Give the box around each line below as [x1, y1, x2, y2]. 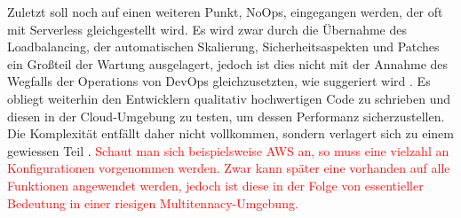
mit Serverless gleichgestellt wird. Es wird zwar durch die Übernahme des [7, 19, 407, 38]
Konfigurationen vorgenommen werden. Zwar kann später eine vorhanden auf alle [7, 159, 450, 177]
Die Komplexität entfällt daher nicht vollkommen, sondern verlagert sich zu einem [7, 124, 454, 143]
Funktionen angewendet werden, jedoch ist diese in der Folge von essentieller [7, 175, 424, 194]
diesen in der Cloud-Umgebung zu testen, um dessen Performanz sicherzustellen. [7, 106, 445, 125]
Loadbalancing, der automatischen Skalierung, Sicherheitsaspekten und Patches [7, 37, 440, 56]
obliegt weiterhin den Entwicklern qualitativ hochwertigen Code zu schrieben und [7, 89, 451, 107]
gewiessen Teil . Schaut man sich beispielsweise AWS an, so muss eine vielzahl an [7, 141, 449, 160]
